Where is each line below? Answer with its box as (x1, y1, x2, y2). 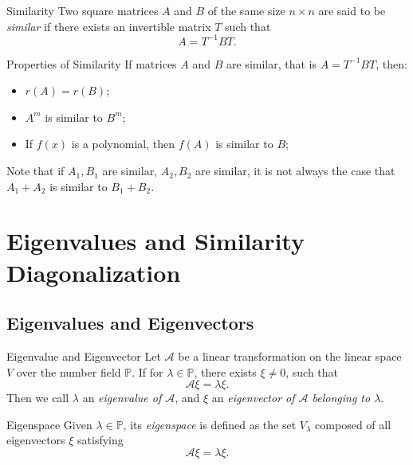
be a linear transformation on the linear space (178, 348, 402, 365)
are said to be (318, 2, 386, 18)
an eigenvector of (211, 389, 295, 406)
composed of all (315, 416, 391, 432)
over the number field (16, 363, 121, 380)
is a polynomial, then (71, 135, 175, 152)
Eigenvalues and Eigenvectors (6, 311, 254, 335)
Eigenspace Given (6, 416, 92, 432)
